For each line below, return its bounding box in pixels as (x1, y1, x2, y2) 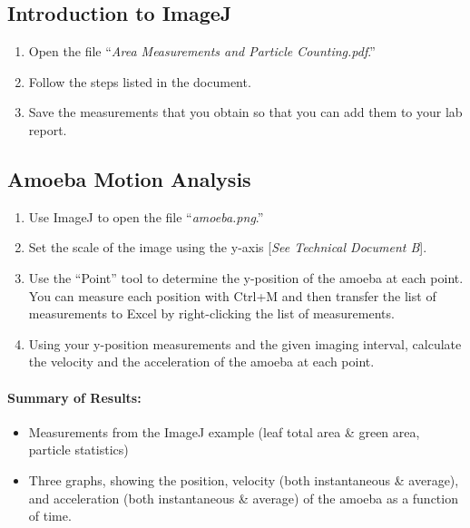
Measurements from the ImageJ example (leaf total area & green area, (28, 422, 420, 441)
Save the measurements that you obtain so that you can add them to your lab (28, 103, 463, 122)
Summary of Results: (7, 387, 142, 406)
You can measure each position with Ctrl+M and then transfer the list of (28, 286, 436, 305)
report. (28, 120, 67, 139)
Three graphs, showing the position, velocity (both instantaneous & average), (28, 470, 459, 489)
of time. (28, 506, 72, 525)
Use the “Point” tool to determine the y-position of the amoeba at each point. (28, 268, 464, 287)
